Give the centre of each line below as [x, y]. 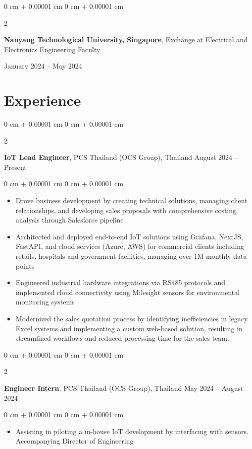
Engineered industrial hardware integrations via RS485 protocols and [121, 282]
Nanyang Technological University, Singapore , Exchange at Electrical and [126, 39]
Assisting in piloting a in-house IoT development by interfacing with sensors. [132, 431]
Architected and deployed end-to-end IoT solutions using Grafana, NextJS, [129, 236]
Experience [43, 100]
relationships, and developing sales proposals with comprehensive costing [126, 210]
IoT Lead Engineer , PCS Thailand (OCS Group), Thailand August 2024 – [121, 157]
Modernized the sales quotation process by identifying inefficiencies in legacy [132, 318]
